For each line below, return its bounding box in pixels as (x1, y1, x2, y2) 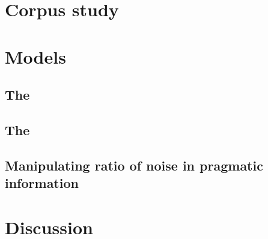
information (5, 174, 79, 192)
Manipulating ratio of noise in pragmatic (5, 156, 263, 174)
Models (5, 44, 66, 68)
